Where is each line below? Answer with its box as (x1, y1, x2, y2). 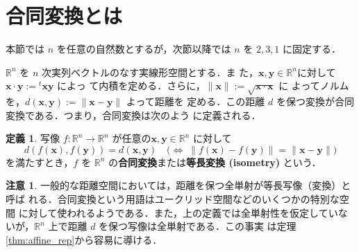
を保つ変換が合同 (276, 94, 354, 109)
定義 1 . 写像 (6, 131, 60, 145)
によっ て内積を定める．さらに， (57, 78, 206, 93)
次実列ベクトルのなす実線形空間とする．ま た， (42, 64, 258, 79)
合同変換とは (6, 1, 123, 30)
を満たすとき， (6, 154, 74, 169)
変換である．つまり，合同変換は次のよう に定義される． (6, 107, 261, 122)
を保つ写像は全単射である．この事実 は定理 (99, 219, 297, 233)
